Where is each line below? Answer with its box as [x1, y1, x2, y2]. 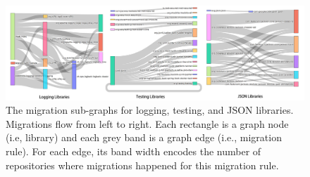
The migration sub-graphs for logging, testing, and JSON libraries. [6, 103, 294, 117]
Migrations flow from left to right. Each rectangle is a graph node [6, 116, 289, 131]
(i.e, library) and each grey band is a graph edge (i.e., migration [6, 130, 282, 145]
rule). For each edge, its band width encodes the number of [6, 143, 261, 158]
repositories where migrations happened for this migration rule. [6, 157, 279, 172]
